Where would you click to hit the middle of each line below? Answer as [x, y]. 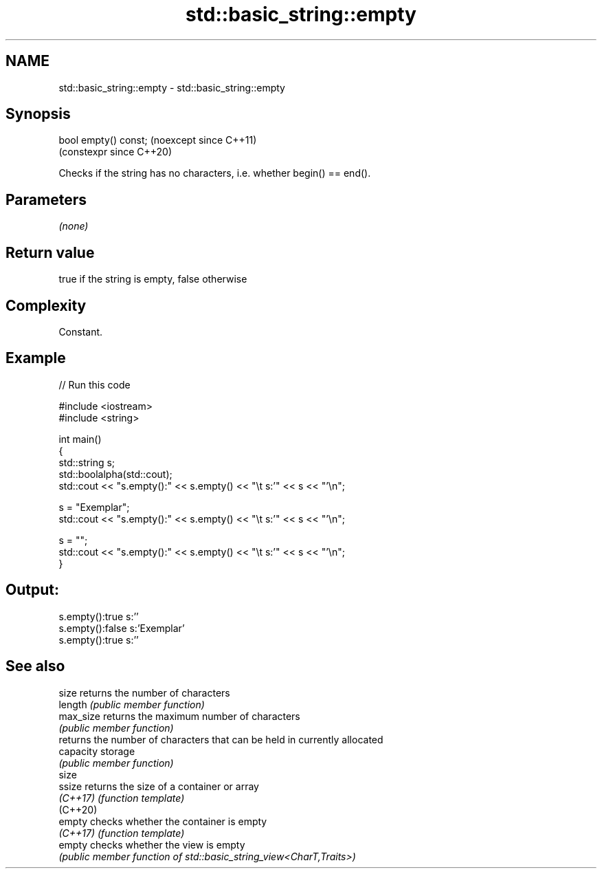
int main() [80, 439]
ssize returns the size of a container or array [159, 786]
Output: [32, 590]
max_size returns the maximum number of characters [179, 716]
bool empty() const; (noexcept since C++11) [158, 140]
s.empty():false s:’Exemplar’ [122, 628]
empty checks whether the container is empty [163, 821]
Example [36, 358]
